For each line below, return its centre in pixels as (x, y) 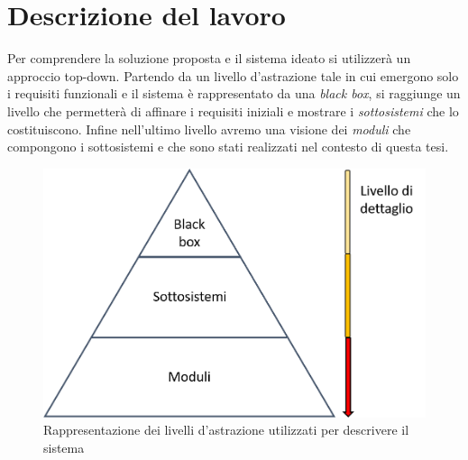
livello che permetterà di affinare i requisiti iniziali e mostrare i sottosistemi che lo (233, 110)
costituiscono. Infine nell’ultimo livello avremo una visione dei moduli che (209, 129)
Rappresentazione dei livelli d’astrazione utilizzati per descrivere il (226, 430)
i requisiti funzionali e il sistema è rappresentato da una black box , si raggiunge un (234, 93)
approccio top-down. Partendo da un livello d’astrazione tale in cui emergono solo (233, 75)
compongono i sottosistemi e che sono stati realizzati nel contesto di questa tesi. (228, 147)
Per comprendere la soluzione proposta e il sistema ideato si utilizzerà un (209, 58)
